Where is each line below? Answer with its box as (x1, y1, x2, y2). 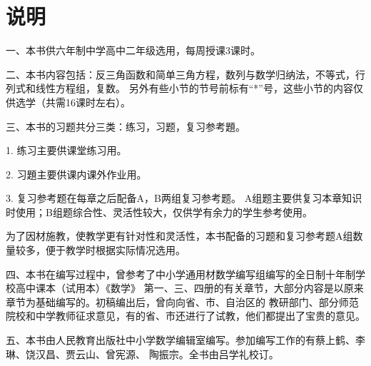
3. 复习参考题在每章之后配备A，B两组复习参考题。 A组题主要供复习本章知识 (6, 190, 362, 205)
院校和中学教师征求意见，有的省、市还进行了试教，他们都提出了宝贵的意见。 (6, 308, 365, 323)
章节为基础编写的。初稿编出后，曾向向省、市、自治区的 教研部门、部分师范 (6, 294, 359, 309)
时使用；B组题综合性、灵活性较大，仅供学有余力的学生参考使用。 (6, 204, 312, 219)
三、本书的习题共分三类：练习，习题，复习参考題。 (6, 118, 245, 133)
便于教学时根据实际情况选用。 (45, 243, 185, 258)
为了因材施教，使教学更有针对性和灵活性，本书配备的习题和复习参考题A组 (6, 228, 353, 243)
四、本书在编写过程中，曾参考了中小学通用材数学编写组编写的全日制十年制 (6, 266, 355, 281)
